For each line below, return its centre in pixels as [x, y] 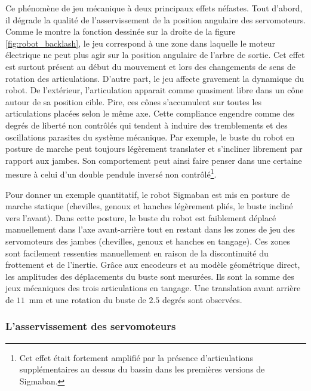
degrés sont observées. [202, 299]
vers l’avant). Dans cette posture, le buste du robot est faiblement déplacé [141, 217]
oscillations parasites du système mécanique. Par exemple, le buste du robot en [150, 137]
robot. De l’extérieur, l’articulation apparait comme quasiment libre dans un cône [155, 90]
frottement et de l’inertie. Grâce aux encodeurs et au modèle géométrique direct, [153, 265]
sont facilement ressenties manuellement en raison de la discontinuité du [137, 253]
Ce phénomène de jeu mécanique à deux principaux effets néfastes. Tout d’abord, [154, 8]
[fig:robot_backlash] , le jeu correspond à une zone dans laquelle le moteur [140, 43]
